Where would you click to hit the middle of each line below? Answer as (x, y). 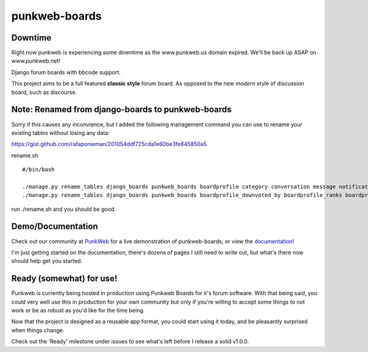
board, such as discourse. (44, 92)
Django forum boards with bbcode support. (66, 72)
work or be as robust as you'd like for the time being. (78, 310)
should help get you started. (47, 261)
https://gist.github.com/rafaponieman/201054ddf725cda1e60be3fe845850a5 (109, 144)
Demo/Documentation (55, 227)
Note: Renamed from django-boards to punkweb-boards (121, 109)
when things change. (38, 330)
